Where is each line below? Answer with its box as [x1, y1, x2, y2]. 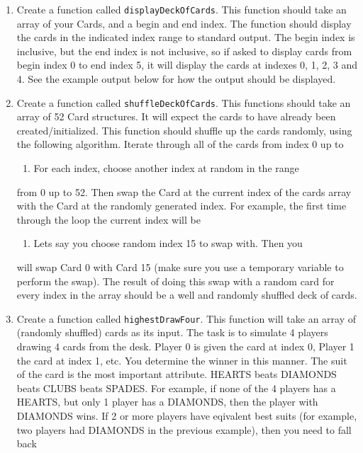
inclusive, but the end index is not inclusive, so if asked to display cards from [16, 43, 352, 58]
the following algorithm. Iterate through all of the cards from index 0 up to [16, 137, 344, 151]
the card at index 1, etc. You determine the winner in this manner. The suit [16, 352, 347, 367]
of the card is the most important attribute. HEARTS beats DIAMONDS [16, 367, 337, 382]
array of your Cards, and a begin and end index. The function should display [16, 16, 352, 30]
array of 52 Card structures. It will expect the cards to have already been [16, 109, 336, 124]
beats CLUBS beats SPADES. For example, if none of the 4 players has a [16, 380, 336, 395]
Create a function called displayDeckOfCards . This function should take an [16, 2, 347, 16]
